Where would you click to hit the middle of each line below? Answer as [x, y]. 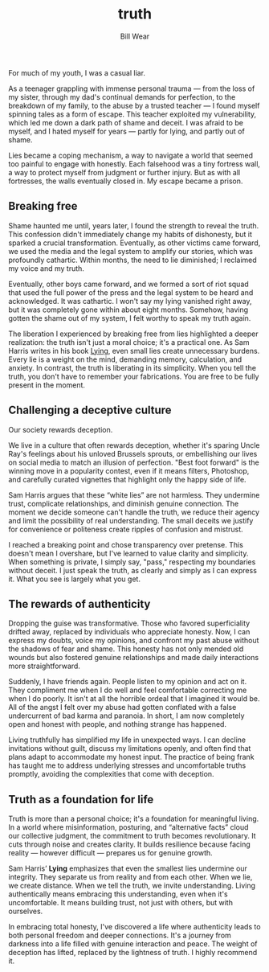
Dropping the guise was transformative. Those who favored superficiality [129, 623]
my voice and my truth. [46, 268]
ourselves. [26, 911]
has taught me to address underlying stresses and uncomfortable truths [127, 765]
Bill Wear [135, 36]
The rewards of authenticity [79, 604]
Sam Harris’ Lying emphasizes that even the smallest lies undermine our [128, 868]
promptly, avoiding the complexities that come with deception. [111, 774]
